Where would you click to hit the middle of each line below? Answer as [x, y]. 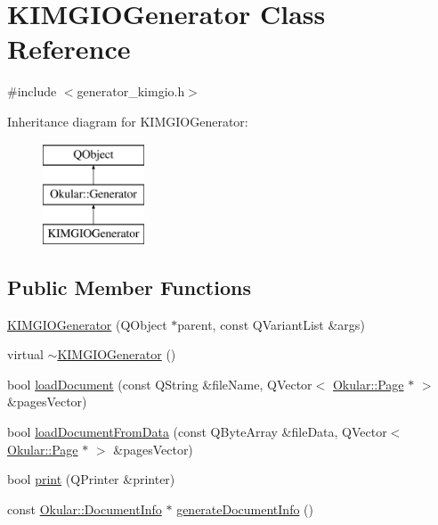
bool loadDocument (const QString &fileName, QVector [160, 384]
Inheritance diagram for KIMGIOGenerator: [128, 121]
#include [32, 91]
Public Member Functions [129, 287]
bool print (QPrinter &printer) [91, 479]
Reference [69, 49]
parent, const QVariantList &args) [271, 324]
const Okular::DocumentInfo [85, 509]
